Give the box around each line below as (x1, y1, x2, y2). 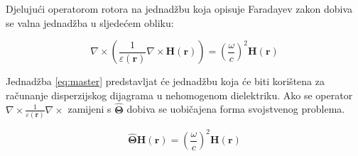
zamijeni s (67, 101, 112, 116)
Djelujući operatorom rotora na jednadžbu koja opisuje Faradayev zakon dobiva (6, 1, 353, 16)
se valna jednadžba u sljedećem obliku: (6, 15, 174, 30)
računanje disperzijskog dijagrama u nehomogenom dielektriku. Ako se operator (6, 87, 353, 102)
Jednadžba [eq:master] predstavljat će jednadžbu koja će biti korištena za (6, 74, 325, 89)
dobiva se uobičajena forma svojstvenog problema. (126, 101, 345, 116)
